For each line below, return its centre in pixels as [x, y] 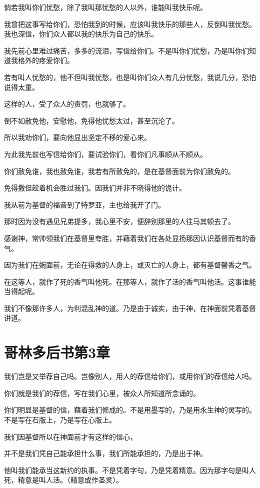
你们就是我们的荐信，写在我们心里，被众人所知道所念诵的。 [102, 393]
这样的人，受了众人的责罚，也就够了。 [67, 104]
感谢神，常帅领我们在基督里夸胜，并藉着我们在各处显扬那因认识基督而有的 [126, 238]
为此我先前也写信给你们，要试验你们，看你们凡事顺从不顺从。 [105, 154]
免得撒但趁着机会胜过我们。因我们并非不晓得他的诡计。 [95, 188]
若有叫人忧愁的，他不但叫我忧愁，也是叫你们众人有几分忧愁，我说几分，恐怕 [130, 77]
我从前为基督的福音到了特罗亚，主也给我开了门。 [84, 204]
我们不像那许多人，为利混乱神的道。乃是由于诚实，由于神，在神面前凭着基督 [130, 308]
